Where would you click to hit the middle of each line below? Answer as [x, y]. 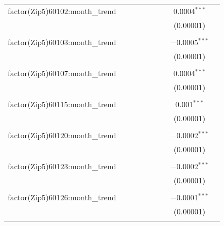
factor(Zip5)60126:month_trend [62, 197]
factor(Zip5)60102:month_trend [62, 11]
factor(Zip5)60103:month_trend [62, 42]
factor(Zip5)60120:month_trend [62, 135]
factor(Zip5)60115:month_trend [62, 104]
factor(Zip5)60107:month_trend [62, 73]
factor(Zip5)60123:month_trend [62, 166]
